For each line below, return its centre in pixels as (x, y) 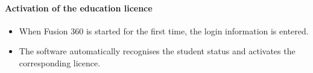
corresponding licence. (60, 62)
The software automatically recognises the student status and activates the (157, 51)
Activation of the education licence (79, 8)
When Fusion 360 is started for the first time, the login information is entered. (164, 30)
